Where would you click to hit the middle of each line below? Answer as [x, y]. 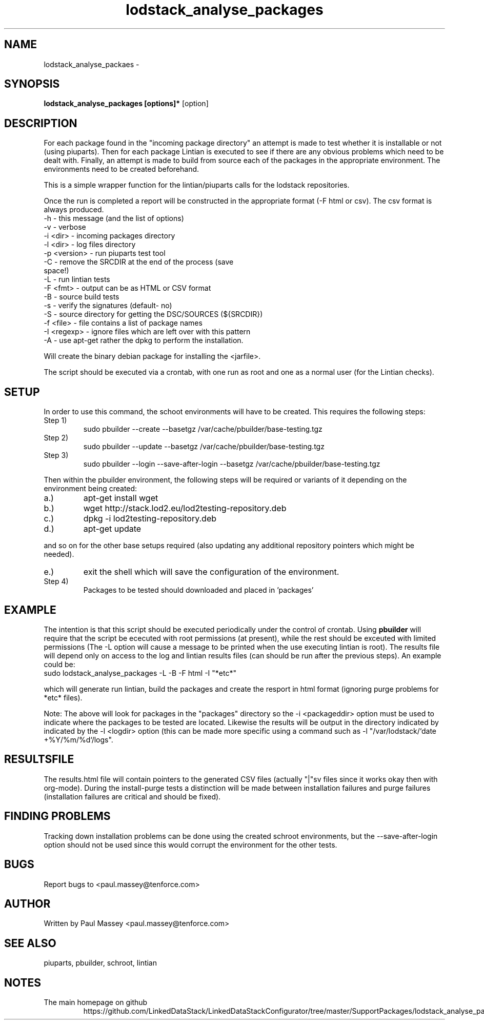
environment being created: [90, 489]
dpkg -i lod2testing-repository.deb [150, 519]
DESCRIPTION [41, 123]
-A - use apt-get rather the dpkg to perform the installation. [144, 340]
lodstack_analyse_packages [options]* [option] [126, 104]
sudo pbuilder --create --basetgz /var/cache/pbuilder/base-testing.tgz [203, 429]
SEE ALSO [30, 943]
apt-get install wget [121, 498]
